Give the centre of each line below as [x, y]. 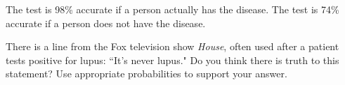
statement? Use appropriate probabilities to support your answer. [147, 74]
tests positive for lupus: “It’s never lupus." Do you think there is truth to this [172, 60]
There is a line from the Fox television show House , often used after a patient [172, 46]
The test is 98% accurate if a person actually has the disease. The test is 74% [172, 9]
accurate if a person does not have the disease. [106, 23]
